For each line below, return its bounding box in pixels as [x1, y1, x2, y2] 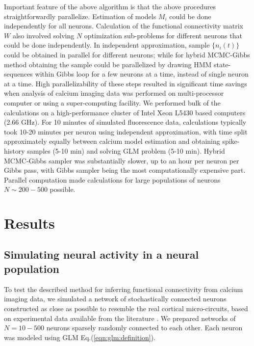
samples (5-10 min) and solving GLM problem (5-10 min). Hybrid [27, 145, 225, 156]
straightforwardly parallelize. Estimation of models [4, 11, 156, 21]
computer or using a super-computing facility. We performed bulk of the [4, 97, 221, 107]
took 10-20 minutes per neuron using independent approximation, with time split [4, 126, 248, 136]
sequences [4, 69, 33, 79]
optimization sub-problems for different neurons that [84, 30, 242, 40]
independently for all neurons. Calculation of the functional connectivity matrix [4, 21, 243, 31]
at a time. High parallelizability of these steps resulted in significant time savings [4, 78, 247, 88]
